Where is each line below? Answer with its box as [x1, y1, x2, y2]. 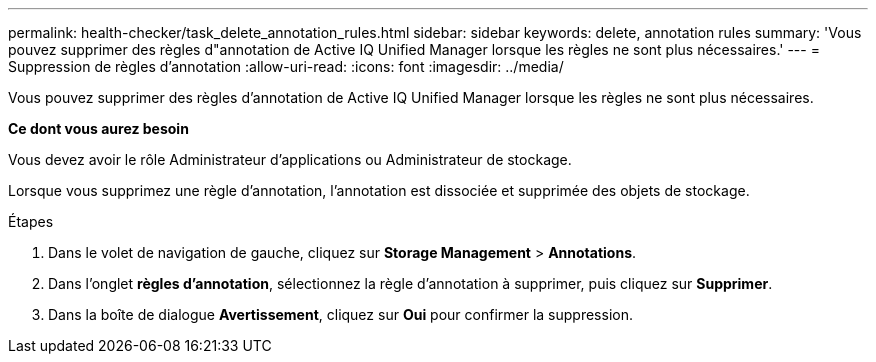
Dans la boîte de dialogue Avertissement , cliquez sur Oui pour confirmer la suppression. [48, 306, 633, 323]
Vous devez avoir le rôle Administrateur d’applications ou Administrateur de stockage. [8, 151, 572, 168]
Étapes [8, 213, 54, 230]
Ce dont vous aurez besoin [8, 120, 189, 137]
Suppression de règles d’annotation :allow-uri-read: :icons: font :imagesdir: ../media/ [8, 58, 564, 75]
